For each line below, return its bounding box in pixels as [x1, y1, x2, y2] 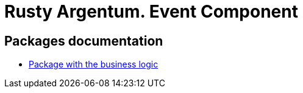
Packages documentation [4, 33, 163, 49]
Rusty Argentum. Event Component [4, 1, 298, 22]
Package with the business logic [29, 59, 159, 70]
